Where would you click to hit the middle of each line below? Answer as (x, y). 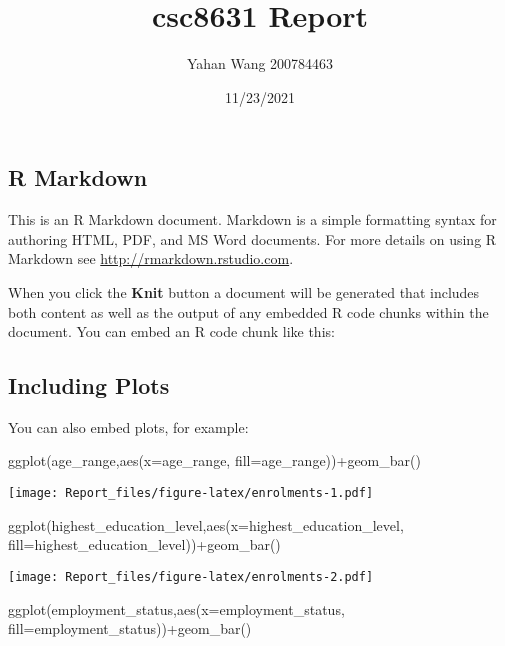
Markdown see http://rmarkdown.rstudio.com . (151, 258)
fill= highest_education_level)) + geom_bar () (144, 544)
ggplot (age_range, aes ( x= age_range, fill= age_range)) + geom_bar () (214, 460)
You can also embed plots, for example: (128, 426)
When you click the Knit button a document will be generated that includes (244, 291)
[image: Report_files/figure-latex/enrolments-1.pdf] (191, 493)
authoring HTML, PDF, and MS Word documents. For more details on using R (252, 238)
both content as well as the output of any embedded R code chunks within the (248, 311)
